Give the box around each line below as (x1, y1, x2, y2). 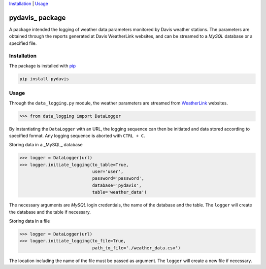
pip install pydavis (19, 76, 69, 81)
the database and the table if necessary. (9, 209, 91, 215)
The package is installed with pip (9, 63, 76, 68)
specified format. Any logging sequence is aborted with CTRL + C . (9, 133, 145, 138)
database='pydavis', (92, 182, 142, 188)
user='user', (92, 169, 124, 174)
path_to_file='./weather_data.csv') (92, 245, 181, 251)
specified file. (9, 40, 37, 46)
